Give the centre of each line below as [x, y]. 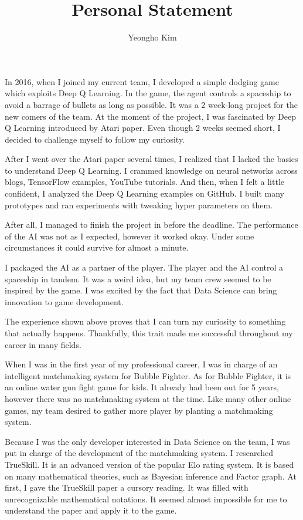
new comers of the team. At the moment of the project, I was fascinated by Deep [151, 116]
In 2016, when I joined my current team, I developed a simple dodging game [142, 81]
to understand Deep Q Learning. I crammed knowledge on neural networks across [151, 170]
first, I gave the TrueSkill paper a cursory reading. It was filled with [127, 487]
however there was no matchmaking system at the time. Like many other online [148, 398]
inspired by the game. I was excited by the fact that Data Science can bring [141, 290]
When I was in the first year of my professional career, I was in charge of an [141, 364]
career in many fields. [43, 344]
